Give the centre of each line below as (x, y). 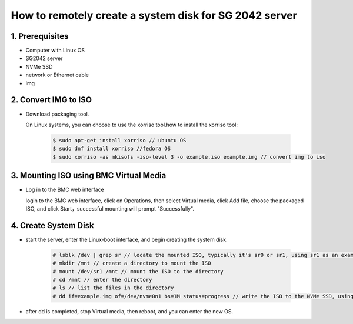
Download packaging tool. (57, 114)
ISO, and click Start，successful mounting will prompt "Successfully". (110, 208)
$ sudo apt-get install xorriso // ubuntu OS (119, 140)
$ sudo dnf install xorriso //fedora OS (111, 149)
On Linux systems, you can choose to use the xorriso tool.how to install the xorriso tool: (132, 125)
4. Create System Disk (52, 226)
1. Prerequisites (40, 36)
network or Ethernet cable (57, 75)
